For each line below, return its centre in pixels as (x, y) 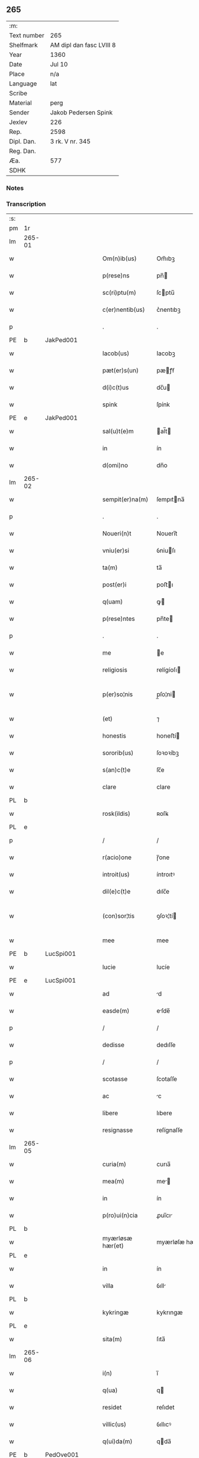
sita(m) (112, 1339)
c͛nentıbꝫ (168, 310)
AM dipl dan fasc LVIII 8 (83, 45)
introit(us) (116, 875)
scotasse (115, 1079)
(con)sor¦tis (118, 916)
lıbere (165, 1113)
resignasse (118, 1130)
